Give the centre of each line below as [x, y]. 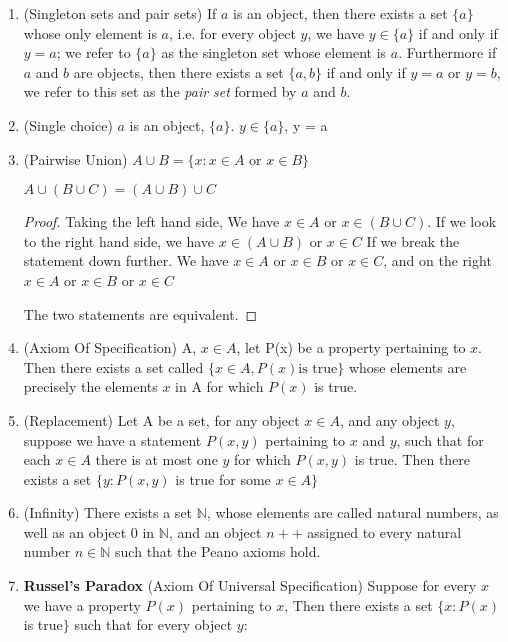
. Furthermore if [447, 52]
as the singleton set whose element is [274, 52]
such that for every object [153, 624]
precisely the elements [90, 386]
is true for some [223, 478]
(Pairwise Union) [75, 158]
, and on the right [437, 260]
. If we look [462, 221]
